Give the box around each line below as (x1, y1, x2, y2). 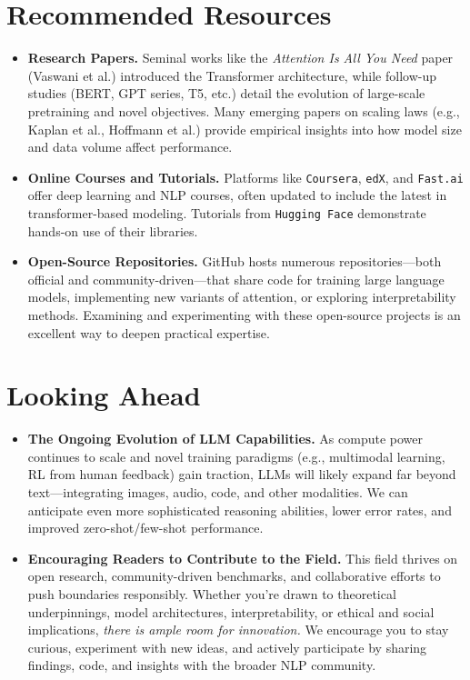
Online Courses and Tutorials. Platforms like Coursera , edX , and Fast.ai (27, 167, 464, 186)
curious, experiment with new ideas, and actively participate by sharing (27, 637, 427, 656)
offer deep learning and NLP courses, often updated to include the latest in (27, 185, 447, 205)
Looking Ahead (6, 376, 201, 414)
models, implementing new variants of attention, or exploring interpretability (27, 287, 456, 306)
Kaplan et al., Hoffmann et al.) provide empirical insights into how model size (27, 119, 462, 138)
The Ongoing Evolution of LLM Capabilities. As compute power (27, 429, 424, 448)
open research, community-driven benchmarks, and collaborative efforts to (27, 566, 441, 585)
